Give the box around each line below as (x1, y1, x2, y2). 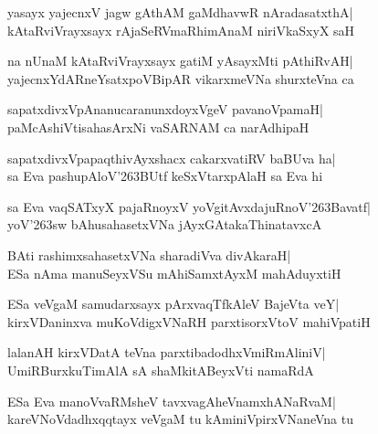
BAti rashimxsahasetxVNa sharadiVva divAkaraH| (7, 245, 291, 264)
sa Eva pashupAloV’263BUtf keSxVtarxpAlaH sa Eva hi (7, 166, 323, 185)
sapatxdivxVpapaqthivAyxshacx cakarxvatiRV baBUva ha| (7, 148, 336, 167)
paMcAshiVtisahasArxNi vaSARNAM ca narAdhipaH (7, 117, 310, 136)
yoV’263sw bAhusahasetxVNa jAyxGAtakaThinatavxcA (7, 215, 322, 234)
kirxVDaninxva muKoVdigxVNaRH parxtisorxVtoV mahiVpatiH (7, 312, 371, 331)
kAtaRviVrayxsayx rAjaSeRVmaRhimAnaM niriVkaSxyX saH (7, 20, 355, 39)
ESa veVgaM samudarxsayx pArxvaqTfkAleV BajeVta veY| (7, 294, 340, 313)
